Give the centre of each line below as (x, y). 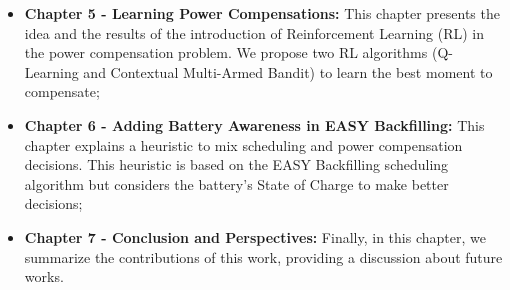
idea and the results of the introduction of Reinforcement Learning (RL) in (254, 32)
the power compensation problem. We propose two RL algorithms (226, 52)
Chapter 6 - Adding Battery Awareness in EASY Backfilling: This (254, 124)
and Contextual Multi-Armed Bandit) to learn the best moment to (288, 71)
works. (44, 276)
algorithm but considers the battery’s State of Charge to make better (236, 183)
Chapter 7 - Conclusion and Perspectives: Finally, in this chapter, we (255, 236)
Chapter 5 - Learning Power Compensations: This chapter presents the (262, 13)
